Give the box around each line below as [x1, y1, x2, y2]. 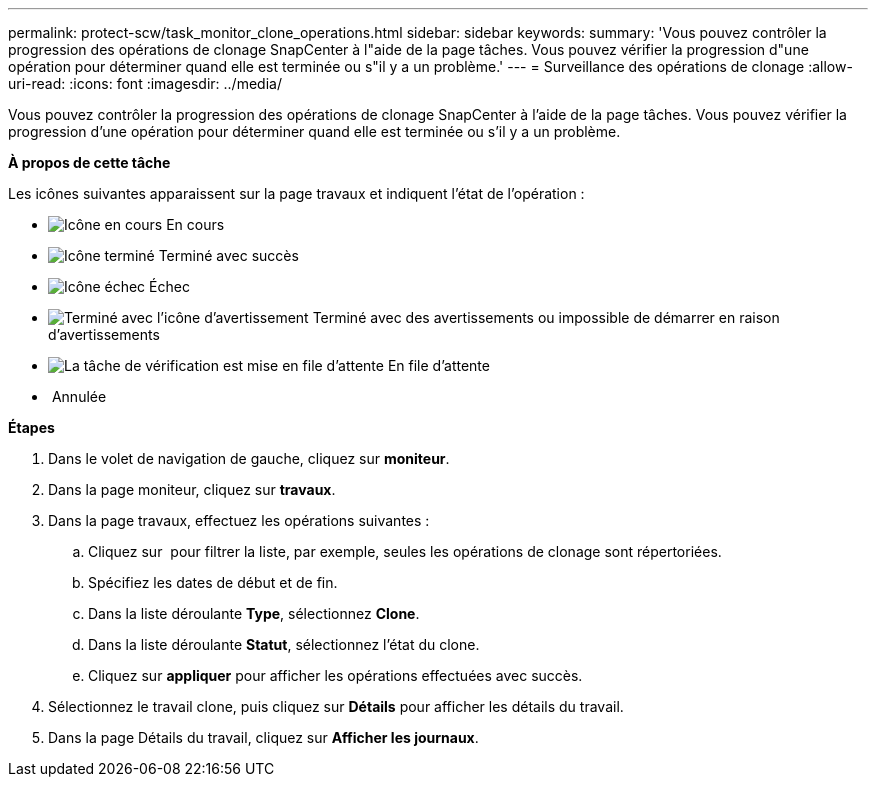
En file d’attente [387, 357, 490, 374]
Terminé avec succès [158, 247, 299, 264]
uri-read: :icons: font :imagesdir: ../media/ [8, 75, 282, 92]
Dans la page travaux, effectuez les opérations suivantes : [48, 512, 430, 529]
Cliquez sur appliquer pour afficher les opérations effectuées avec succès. [88, 667, 583, 684]
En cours [166, 216, 225, 233]
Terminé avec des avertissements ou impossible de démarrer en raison [312, 309, 780, 326]
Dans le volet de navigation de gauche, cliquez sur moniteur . [48, 450, 450, 467]
